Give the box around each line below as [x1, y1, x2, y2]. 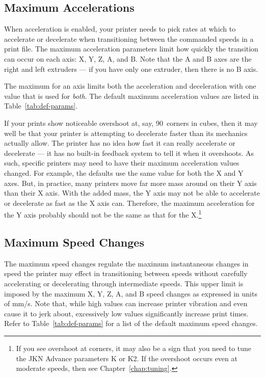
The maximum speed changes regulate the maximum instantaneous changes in [4, 258, 249, 268]
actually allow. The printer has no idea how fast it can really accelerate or [4, 138, 235, 148]
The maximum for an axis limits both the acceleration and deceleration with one [4, 80, 256, 91]
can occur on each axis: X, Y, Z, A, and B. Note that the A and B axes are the [4, 53, 252, 64]
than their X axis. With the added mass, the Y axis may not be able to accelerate [4, 187, 260, 198]
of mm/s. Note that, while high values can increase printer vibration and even [4, 298, 248, 309]
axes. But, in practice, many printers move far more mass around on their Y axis [4, 177, 257, 188]
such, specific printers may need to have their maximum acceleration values [4, 157, 240, 168]
